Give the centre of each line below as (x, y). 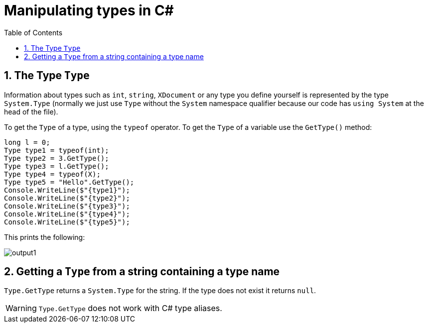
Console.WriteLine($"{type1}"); (67, 190)
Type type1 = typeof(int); (57, 150)
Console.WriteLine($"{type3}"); (67, 206)
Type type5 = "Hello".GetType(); (69, 182)
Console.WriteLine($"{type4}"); (67, 214)
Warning (21, 308)
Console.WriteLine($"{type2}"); (67, 198)
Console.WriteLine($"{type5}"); (67, 222)
